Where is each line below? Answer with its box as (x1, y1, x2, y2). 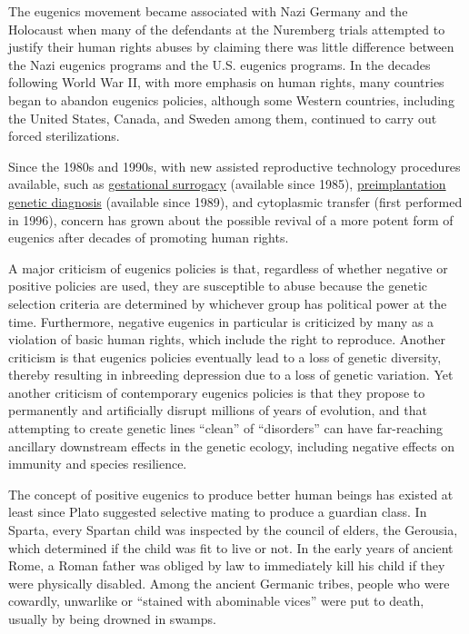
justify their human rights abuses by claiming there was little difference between (8, 37, 454, 56)
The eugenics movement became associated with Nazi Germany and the (8, 2, 408, 20)
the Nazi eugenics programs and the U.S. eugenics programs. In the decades (8, 54, 431, 74)
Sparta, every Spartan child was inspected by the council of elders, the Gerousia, (8, 520, 458, 540)
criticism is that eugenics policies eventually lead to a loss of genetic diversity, (8, 347, 442, 366)
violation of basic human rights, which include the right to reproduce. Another (8, 330, 446, 349)
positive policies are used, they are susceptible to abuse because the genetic (8, 276, 428, 295)
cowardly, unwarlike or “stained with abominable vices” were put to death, (8, 591, 424, 610)
